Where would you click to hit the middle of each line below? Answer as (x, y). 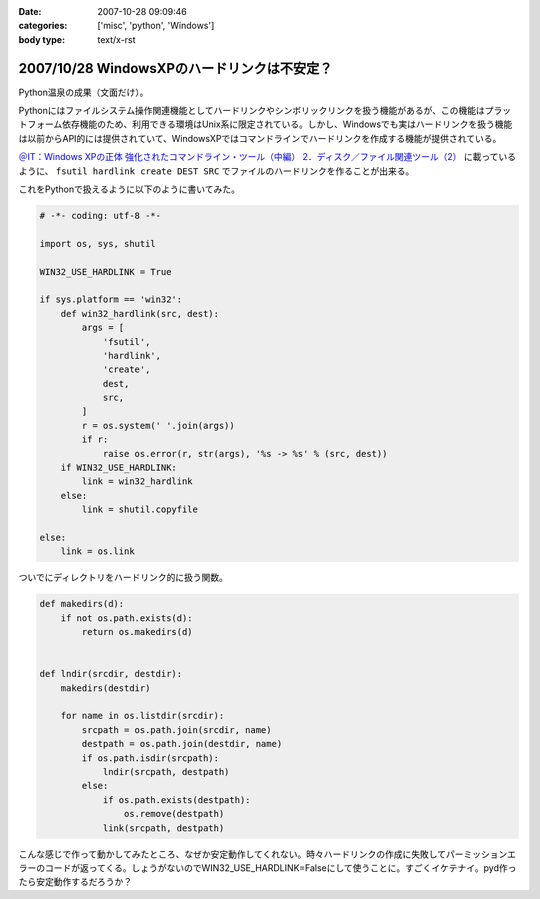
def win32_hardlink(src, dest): (140, 313)
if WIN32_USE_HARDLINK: (118, 468)
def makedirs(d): (82, 604)
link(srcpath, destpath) (163, 828)
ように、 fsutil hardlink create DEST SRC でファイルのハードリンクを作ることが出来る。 (216, 171)
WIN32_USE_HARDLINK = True (105, 271)
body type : (41, 39)
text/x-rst (116, 39)
